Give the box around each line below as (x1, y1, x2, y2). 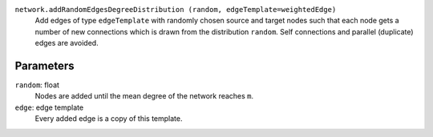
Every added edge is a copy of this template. (34, 114, 183, 123)
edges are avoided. (34, 38, 99, 48)
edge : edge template (14, 103, 84, 112)
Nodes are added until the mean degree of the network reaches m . (34, 91, 254, 101)
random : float (14, 80, 60, 90)
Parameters (14, 58, 75, 72)
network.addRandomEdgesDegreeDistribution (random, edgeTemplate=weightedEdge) (14, 5, 337, 14)
